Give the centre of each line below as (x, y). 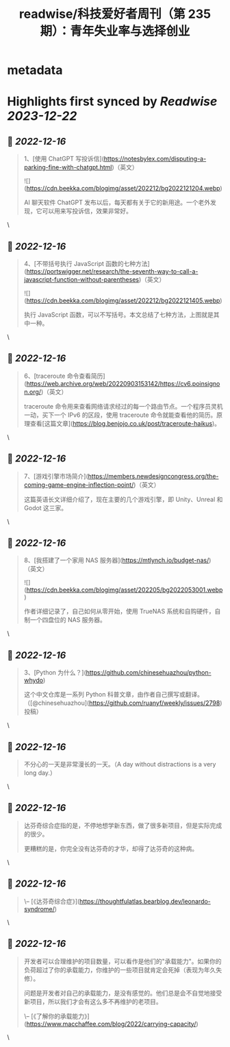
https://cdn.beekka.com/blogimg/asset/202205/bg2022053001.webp (125, 590)
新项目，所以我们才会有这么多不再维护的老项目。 (93, 1001)
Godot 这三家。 (46, 507)
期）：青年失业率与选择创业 (115, 31)
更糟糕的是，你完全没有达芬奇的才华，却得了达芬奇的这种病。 (111, 848)
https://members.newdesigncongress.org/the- (153, 476)
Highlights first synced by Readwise (112, 102)
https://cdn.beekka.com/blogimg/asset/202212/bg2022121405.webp (123, 300)
